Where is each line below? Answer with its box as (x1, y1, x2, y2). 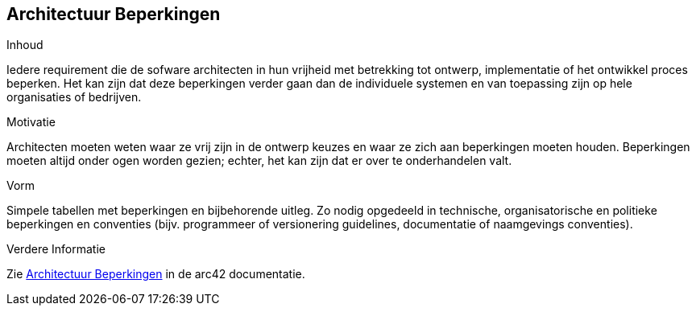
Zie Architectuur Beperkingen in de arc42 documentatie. (6, 267, 305, 281)
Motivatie (6, 115, 56, 129)
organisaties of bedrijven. (6, 90, 142, 105)
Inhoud (6, 38, 43, 52)
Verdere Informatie (6, 242, 106, 257)
